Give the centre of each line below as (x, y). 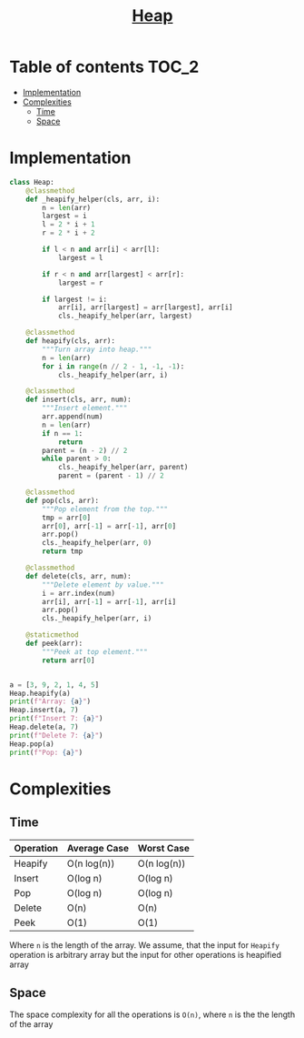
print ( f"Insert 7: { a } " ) (56, 719)
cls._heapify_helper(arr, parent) (123, 468)
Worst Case (164, 848)
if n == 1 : (63, 433)
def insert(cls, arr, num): (78, 400)
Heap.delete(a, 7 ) (44, 727)
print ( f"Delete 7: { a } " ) (56, 735)
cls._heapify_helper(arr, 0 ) (97, 543)
